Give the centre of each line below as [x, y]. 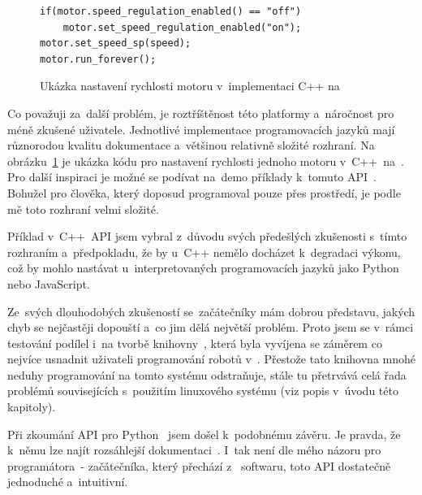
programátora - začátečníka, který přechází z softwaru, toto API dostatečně [199, 465]
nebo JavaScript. [49, 283]
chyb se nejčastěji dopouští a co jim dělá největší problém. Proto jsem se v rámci [211, 327]
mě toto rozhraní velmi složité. [83, 208]
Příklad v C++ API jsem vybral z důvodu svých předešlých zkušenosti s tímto [207, 236]
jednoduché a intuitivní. [68, 482]
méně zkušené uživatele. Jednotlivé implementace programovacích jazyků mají [201, 129]
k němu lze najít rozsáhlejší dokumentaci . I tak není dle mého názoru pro [194, 450]
